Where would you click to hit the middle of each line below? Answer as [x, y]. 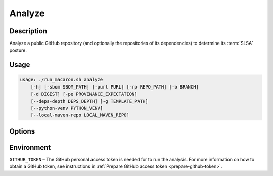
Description [28, 31]
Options [22, 131]
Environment [30, 147]
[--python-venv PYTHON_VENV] [67, 108]
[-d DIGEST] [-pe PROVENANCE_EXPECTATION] [84, 94]
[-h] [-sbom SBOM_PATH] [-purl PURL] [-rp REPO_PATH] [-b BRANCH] [115, 87]
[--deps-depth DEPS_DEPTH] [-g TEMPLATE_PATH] [89, 101]
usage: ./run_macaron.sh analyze [61, 80]
